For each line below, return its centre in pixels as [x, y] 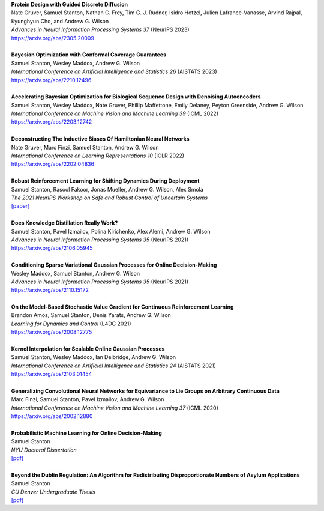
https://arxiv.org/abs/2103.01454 [52, 374]
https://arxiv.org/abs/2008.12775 [52, 332]
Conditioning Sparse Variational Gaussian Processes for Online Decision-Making [114, 265]
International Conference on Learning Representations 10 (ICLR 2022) [98, 156]
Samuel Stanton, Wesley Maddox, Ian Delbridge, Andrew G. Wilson [94, 357]
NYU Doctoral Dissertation [44, 450]
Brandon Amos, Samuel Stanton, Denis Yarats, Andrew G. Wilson [91, 315]
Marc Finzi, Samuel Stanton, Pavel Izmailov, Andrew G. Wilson [88, 399]
